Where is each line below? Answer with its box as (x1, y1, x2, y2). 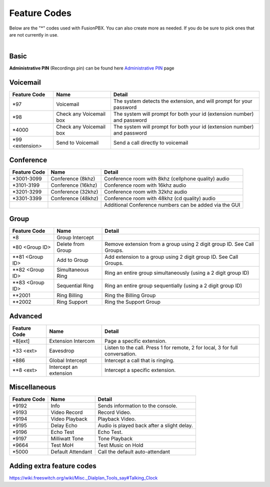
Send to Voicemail (55, 139, 99, 146)
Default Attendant (50, 448, 92, 455)
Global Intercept (49, 357, 87, 364)
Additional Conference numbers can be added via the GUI (104, 201, 240, 208)
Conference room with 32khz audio (104, 188, 187, 195)
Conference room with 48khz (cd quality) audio (104, 195, 216, 202)
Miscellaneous (9, 383, 56, 391)
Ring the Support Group (104, 298, 161, 305)
